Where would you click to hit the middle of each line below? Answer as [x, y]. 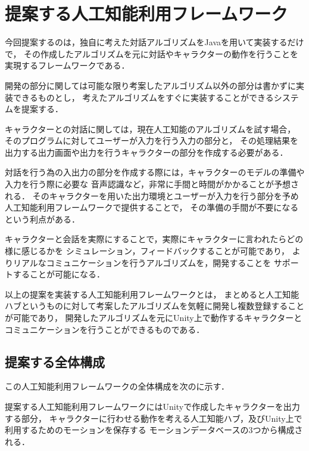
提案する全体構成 [55, 361]
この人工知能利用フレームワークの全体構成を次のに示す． [117, 386]
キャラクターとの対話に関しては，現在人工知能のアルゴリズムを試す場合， [150, 129]
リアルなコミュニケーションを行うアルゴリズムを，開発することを [142, 262]
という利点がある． [42, 219]
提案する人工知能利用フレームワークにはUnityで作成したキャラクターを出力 [152, 406]
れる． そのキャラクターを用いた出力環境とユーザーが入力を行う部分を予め [152, 195]
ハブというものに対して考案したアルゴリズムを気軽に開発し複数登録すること [155, 306]
